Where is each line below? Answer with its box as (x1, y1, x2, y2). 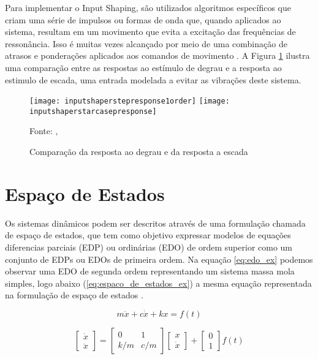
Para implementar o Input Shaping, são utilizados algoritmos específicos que (5, 1, 291, 13)
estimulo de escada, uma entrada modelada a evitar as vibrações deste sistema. (5, 73, 301, 86)
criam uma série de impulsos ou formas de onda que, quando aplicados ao (5, 13, 281, 26)
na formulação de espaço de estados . (5, 289, 143, 301)
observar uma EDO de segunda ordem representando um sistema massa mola (5, 265, 295, 278)
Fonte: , (29, 124, 58, 137)
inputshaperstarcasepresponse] (29, 107, 157, 116)
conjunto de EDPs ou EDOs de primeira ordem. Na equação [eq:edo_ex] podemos (5, 252, 313, 265)
